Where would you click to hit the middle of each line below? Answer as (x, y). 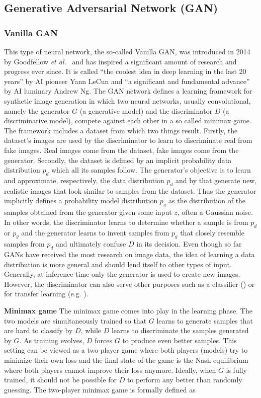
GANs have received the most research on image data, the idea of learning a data (129, 254)
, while (91, 330)
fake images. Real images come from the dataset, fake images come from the (121, 150)
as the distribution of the (207, 201)
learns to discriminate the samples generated (180, 330)
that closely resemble (212, 232)
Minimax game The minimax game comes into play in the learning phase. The (128, 311)
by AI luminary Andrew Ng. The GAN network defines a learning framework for (128, 91)
